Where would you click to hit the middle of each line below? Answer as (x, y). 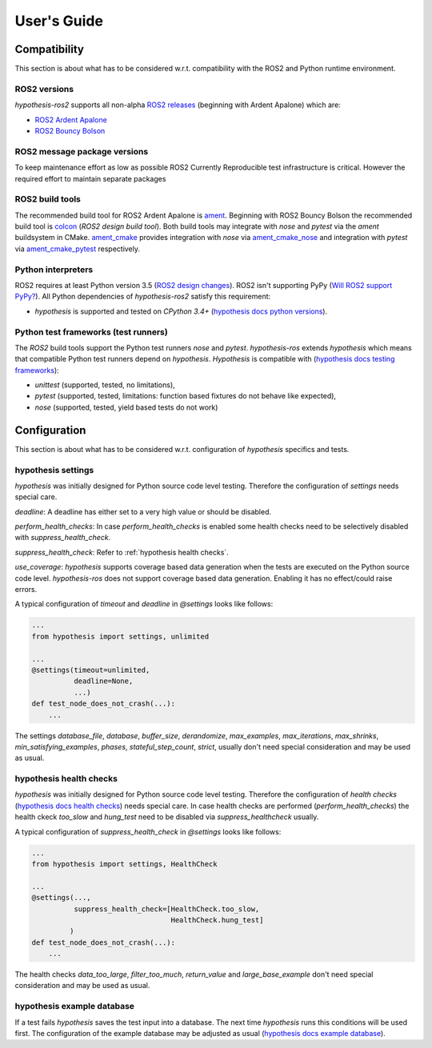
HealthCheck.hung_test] (217, 920)
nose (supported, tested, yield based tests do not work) (126, 407)
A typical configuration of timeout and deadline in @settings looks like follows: (144, 604)
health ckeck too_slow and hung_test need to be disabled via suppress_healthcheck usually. (167, 817)
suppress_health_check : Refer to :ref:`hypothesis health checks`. (122, 552)
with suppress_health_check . (63, 538)
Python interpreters (54, 270)
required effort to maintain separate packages (90, 178)
